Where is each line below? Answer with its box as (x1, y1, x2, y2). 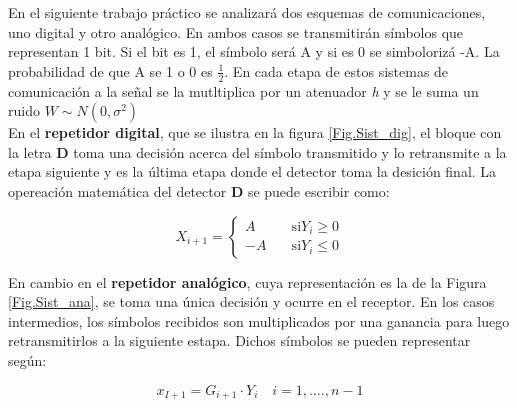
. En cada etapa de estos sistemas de (224, 60, 449, 81)
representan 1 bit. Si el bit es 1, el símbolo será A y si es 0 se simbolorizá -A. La (8, 41, 500, 62)
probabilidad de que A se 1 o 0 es (8, 60, 213, 81)
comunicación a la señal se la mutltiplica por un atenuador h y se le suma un (8, 80, 479, 101)
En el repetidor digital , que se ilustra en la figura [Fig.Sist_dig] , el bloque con (8, 122, 502, 143)
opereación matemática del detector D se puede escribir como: (8, 180, 390, 201)
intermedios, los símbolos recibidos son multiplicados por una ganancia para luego (8, 310, 510, 331)
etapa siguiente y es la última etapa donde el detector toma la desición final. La (8, 161, 497, 182)
